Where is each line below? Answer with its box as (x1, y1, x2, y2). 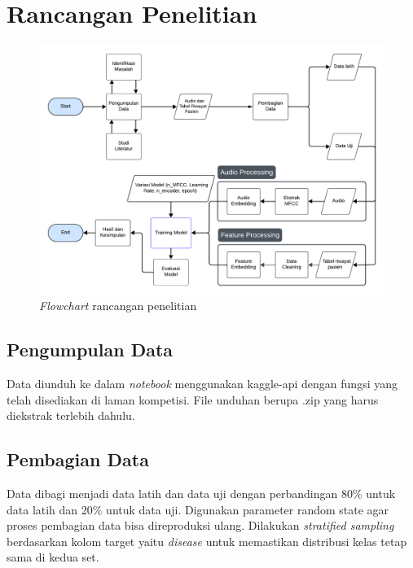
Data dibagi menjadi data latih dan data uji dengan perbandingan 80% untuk (7, 484, 396, 501)
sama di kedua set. (7, 548, 99, 566)
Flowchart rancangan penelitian (39, 297, 197, 314)
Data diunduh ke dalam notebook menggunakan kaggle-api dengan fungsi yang (7, 374, 398, 391)
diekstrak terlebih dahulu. (7, 407, 135, 424)
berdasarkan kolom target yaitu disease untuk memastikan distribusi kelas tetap (7, 532, 407, 549)
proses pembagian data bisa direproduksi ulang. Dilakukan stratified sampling (7, 517, 394, 534)
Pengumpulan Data (7, 337, 174, 362)
